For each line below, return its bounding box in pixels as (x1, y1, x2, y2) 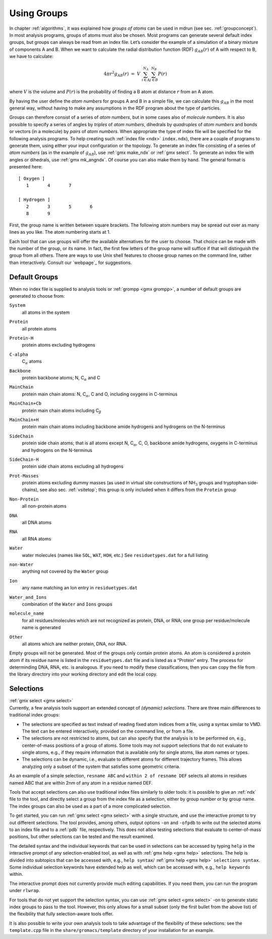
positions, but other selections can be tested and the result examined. (9, 834, 155, 840)
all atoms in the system (22, 309, 70, 315)
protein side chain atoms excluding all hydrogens (22, 463, 123, 469)
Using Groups (9, 8, 68, 19)
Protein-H (9, 336, 34, 341)
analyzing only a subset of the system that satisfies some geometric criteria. (22, 763, 181, 769)
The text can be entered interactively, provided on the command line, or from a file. (22, 728, 194, 734)
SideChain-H (9, 457, 39, 462)
